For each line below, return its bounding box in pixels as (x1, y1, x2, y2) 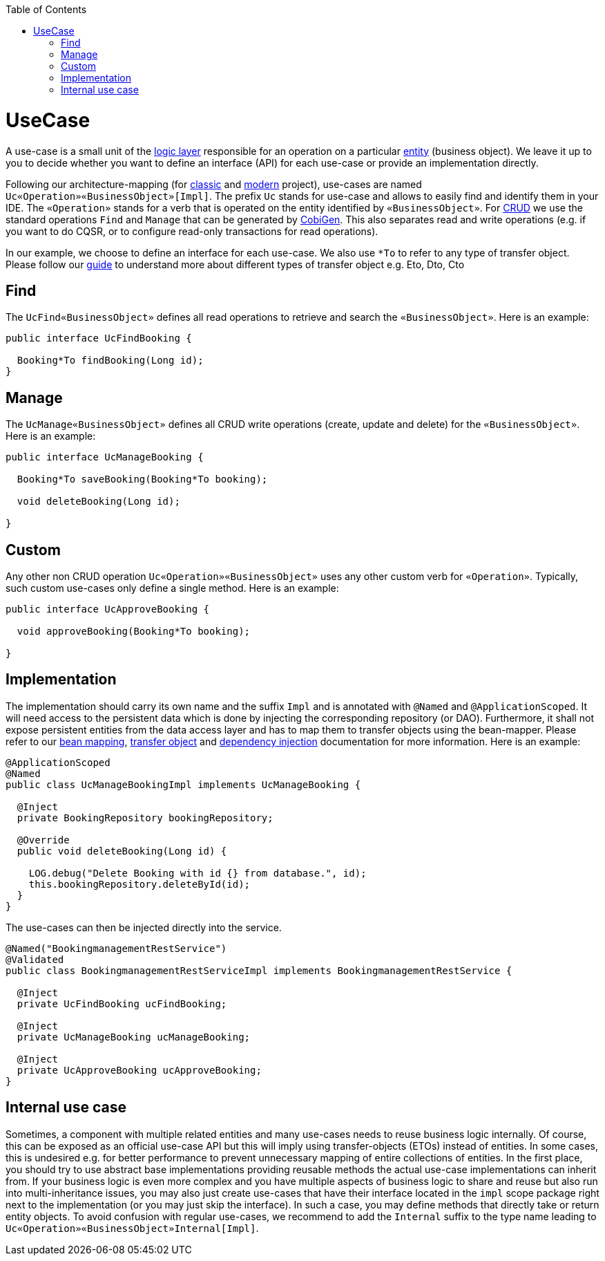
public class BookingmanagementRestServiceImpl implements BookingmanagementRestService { (6, 964, 512, 976)
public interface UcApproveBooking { (6, 604, 210, 615)
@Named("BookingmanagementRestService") (6, 942, 227, 954)
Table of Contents (6, 3, 87, 15)
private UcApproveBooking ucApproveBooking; (17, 1064, 262, 1076)
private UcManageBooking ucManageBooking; (17, 1031, 251, 1043)
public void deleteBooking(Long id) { (17, 845, 227, 857)
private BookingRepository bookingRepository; (17, 812, 273, 823)
